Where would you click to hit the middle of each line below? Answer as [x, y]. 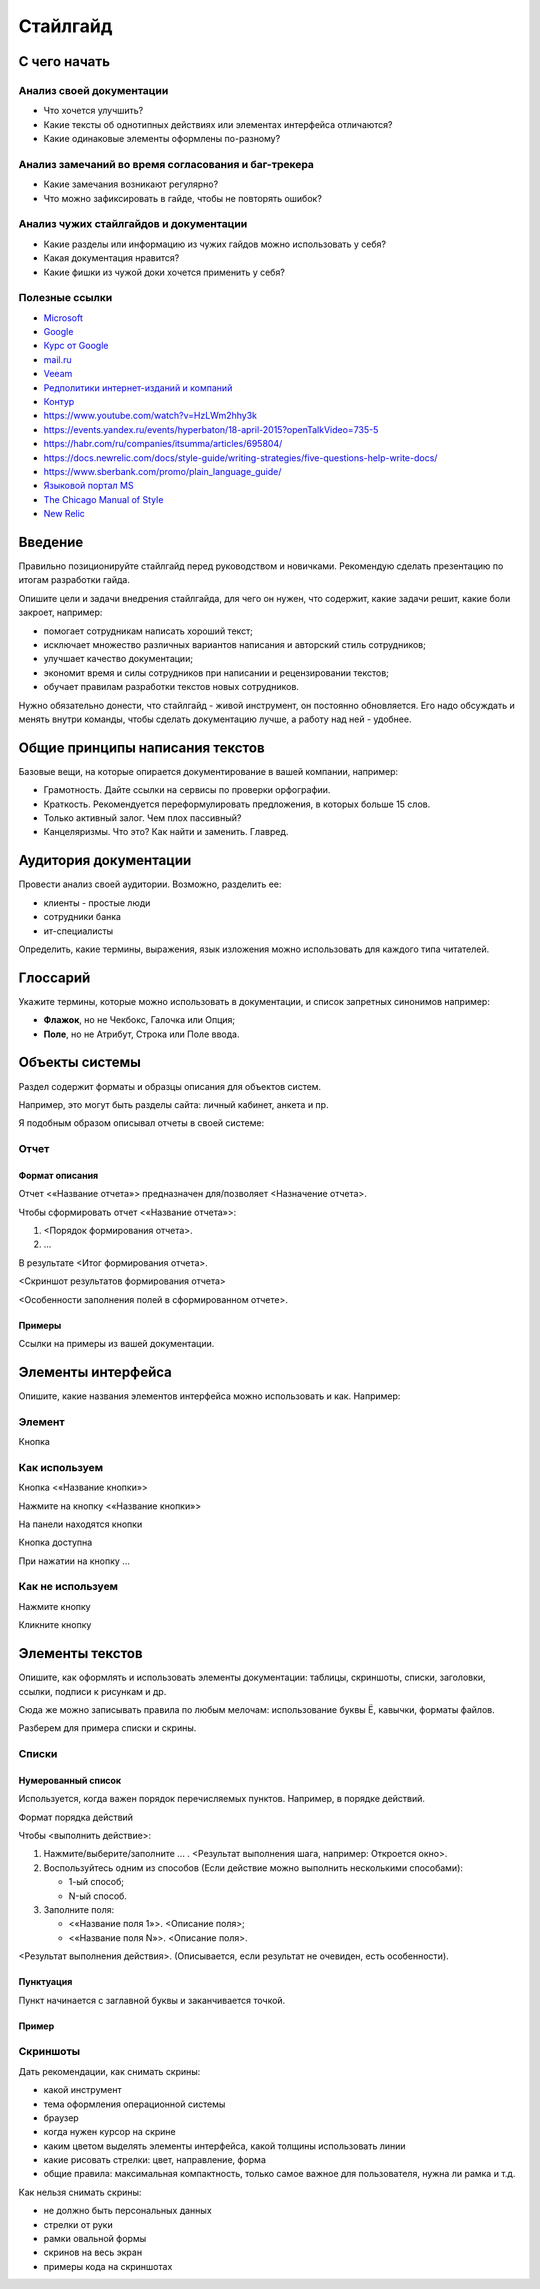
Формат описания [58, 1175]
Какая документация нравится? [111, 258]
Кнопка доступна [55, 1542]
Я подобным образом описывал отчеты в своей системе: [141, 1123]
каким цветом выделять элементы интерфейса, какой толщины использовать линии [224, 2146]
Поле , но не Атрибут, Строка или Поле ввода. [141, 1034]
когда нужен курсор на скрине [110, 2132]
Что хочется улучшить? [93, 111]
